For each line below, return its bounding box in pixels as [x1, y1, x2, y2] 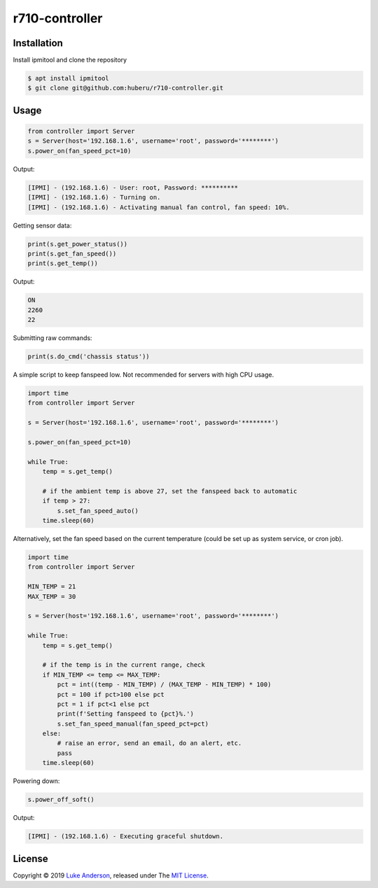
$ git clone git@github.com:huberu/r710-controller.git [27, 84, 224, 92]
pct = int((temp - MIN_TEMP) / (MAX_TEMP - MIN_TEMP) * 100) [57, 681, 272, 689]
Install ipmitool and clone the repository [13, 56, 127, 64]
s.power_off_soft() [27, 796, 94, 804]
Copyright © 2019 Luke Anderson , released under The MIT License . [13, 871, 209, 880]
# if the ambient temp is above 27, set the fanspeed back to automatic [42, 487, 297, 495]
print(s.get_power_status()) [27, 240, 128, 248]
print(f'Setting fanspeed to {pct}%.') [57, 710, 194, 718]
